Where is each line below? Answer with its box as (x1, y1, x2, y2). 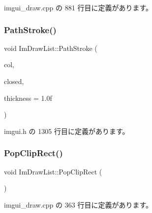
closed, (4, 76, 24, 86)
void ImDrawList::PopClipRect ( (4, 166, 102, 176)
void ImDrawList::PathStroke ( (4, 43, 97, 53)
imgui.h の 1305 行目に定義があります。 (4, 126, 129, 136)
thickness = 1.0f (4, 92, 52, 103)
